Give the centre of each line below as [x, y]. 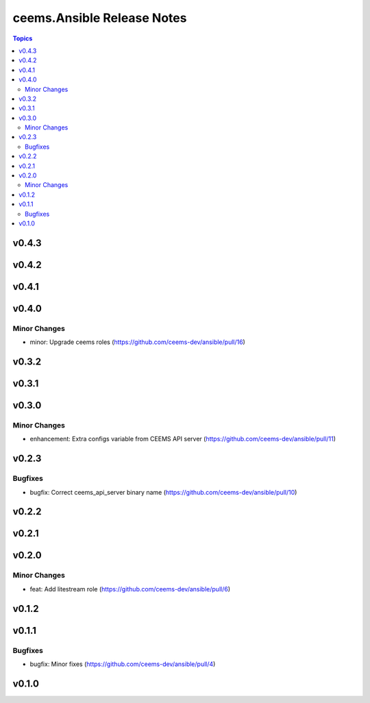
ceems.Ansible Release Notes [100, 18]
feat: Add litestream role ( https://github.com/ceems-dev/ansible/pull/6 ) [130, 589]
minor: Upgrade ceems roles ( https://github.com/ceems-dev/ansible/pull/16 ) [138, 342]
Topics [23, 38]
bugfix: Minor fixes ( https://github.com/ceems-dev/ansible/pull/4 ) [123, 664]
